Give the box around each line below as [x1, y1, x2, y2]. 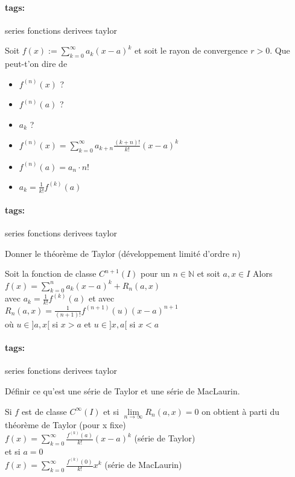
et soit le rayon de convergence [134, 44, 248, 57]
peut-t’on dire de [5, 57, 68, 70]
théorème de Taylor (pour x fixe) [5, 418, 126, 431]
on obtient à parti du [201, 405, 279, 417]
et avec [88, 292, 115, 305]
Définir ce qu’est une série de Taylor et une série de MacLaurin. [5, 385, 240, 397]
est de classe [21, 405, 67, 417]
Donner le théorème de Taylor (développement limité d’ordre [5, 247, 230, 259]
